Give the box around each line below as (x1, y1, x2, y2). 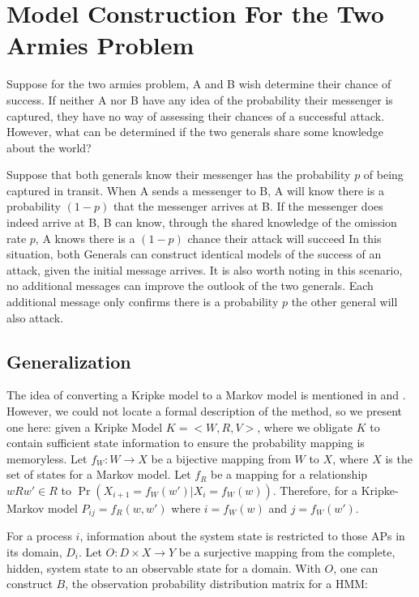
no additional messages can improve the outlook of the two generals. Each (6, 277, 374, 294)
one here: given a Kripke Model (6, 418, 163, 435)
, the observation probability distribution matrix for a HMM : (65, 575, 368, 592)
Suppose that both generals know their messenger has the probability (6, 166, 351, 183)
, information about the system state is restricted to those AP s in (79, 527, 405, 544)
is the (385, 450, 413, 467)
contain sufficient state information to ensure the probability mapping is (6, 434, 365, 451)
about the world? (6, 139, 92, 156)
